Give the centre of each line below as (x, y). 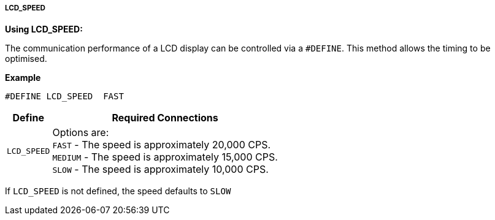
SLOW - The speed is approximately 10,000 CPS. (160, 169)
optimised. (26, 59)
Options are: (81, 133)
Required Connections (165, 118)
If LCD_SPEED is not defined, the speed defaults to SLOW (118, 191)
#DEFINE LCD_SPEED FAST (64, 97)
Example (23, 78)
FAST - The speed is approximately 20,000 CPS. (161, 145)
